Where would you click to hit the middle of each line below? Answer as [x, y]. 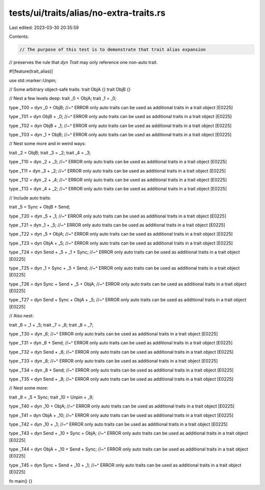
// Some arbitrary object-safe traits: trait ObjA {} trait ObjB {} [70, 90]
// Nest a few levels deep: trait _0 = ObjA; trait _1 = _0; [63, 98]
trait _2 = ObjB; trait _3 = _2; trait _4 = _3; [50, 153]
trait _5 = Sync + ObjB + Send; [40, 207]
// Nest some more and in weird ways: [47, 144]
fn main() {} [21, 481]
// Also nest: [21, 316]
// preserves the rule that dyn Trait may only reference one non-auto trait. [83, 62]
